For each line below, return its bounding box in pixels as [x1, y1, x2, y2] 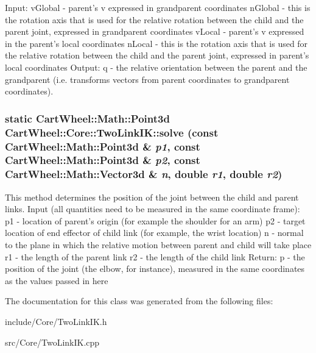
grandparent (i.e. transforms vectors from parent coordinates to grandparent [5, 73, 290, 85]
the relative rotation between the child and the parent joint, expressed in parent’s [5, 49, 309, 62]
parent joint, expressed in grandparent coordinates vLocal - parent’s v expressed [5, 25, 304, 38]
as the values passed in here [5, 274, 108, 287]
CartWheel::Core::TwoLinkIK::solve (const [5, 124, 219, 140]
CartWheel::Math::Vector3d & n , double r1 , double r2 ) [5, 166, 283, 182]
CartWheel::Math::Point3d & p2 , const [5, 152, 200, 168]
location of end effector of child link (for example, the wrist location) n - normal [5, 226, 304, 239]
